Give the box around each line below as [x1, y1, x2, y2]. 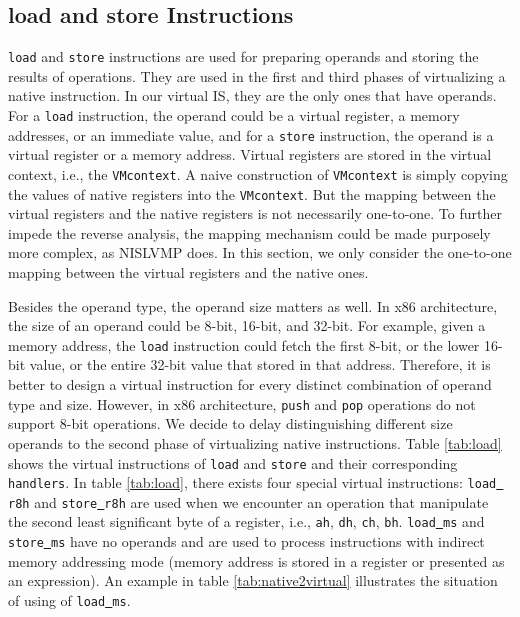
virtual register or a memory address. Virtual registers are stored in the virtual [8, 144, 492, 165]
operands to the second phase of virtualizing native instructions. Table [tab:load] [8, 432, 502, 453]
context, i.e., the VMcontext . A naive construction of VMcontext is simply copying [8, 163, 508, 184]
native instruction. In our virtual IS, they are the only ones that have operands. [8, 85, 497, 106]
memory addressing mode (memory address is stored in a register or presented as [8, 550, 505, 571]
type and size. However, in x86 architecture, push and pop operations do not [8, 393, 476, 414]
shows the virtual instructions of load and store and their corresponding [8, 452, 458, 473]
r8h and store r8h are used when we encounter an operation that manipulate [8, 491, 489, 512]
